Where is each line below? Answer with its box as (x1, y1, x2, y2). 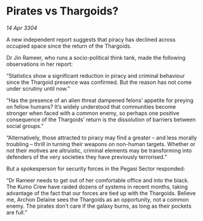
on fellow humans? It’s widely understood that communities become (6, 103, 176, 110)
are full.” (6, 208, 27, 216)
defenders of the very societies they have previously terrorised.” (6, 153, 167, 161)
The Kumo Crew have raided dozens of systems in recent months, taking (6, 183, 188, 190)
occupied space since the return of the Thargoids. (6, 42, 132, 50)
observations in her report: (6, 60, 73, 68)
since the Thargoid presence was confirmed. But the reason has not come (6, 78, 192, 86)
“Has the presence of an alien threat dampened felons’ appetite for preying (6, 97, 194, 104)
